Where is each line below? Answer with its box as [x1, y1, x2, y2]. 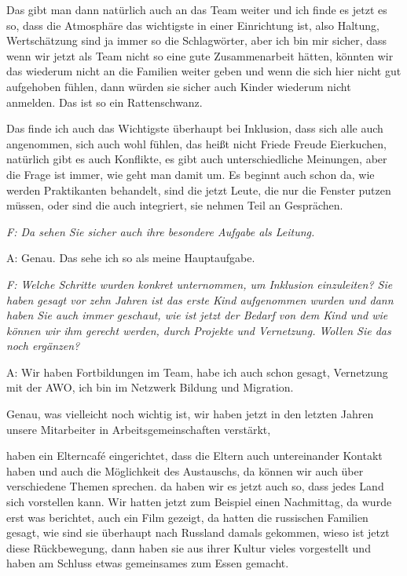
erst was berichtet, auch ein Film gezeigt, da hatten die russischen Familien [6, 509, 368, 525]
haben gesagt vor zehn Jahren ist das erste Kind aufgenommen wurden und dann [6, 291, 394, 308]
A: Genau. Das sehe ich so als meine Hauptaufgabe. [6, 250, 255, 266]
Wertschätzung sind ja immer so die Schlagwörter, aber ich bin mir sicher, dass [6, 32, 387, 49]
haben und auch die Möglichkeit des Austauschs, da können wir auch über [6, 462, 364, 479]
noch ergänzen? [6, 337, 80, 354]
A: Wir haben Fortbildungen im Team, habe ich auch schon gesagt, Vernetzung [6, 363, 388, 380]
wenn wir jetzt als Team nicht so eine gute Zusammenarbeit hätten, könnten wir [6, 47, 394, 64]
